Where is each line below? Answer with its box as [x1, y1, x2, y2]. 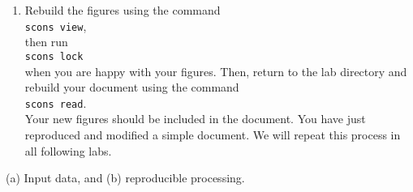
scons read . [24, 94, 87, 111]
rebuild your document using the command [24, 79, 239, 96]
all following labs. [24, 142, 112, 159]
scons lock [24, 50, 84, 62]
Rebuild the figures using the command [24, 2, 221, 18]
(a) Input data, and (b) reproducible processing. [6, 169, 245, 186]
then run [24, 33, 68, 50]
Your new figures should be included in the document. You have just [24, 110, 366, 127]
